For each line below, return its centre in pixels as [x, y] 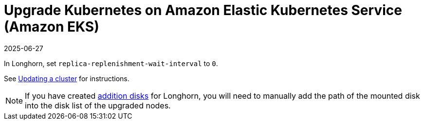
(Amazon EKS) [52, 27]
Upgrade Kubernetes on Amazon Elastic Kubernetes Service [203, 10]
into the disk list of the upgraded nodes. [98, 105]
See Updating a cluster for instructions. [67, 78]
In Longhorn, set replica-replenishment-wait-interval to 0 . [111, 63]
